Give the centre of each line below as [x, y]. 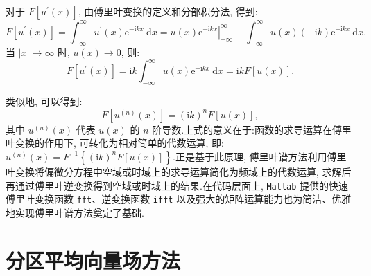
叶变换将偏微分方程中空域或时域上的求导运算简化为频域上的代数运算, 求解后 [179, 171]
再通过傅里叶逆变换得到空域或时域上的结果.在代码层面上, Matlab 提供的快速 [177, 185]
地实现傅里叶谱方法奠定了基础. [75, 212]
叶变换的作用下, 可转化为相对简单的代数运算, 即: [115, 143]
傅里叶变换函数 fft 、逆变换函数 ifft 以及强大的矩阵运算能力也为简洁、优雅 [179, 199]
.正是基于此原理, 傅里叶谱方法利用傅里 [260, 156]
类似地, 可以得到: [44, 101]
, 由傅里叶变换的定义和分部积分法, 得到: [168, 11]
